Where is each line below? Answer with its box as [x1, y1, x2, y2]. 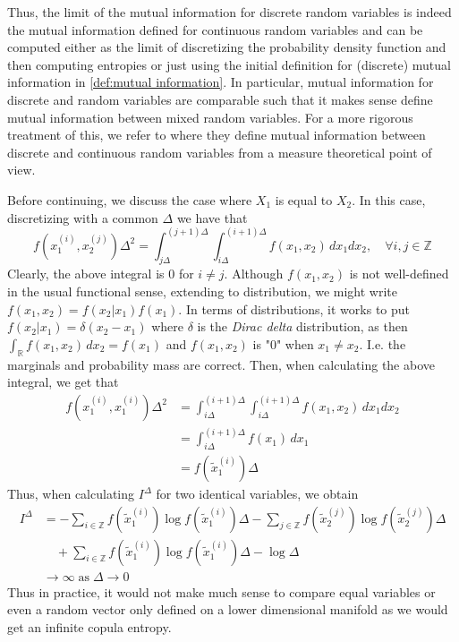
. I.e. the [359, 334, 406, 353]
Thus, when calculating [7, 484, 135, 503]
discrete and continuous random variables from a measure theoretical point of [7, 142, 432, 161]
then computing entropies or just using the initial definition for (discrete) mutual [7, 55, 451, 73]
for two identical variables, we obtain [156, 484, 359, 503]
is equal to [275, 190, 333, 209]
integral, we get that [7, 372, 119, 391]
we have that [176, 208, 248, 227]
